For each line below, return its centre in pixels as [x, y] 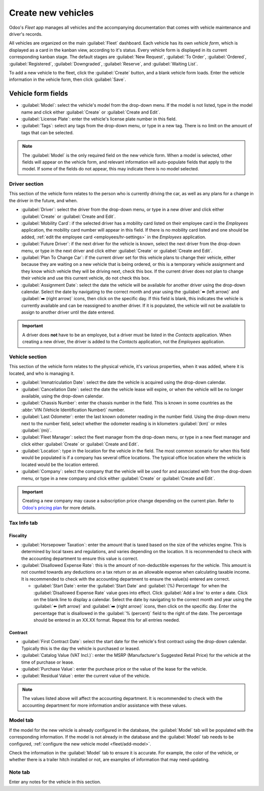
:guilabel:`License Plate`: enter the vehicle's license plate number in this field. [99, 119]
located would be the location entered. [60, 465]
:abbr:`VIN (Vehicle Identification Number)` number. [73, 410]
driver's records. [26, 34]
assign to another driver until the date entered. [68, 312]
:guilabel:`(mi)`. [36, 430]
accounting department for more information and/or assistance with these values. [105, 705]
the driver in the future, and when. [44, 200]
